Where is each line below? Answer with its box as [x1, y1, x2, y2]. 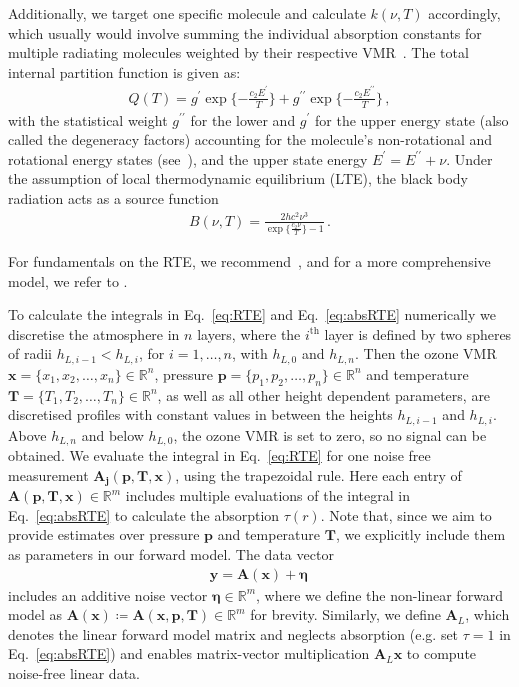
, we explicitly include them [335, 524, 506, 545]
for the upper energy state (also [315, 109, 509, 130]
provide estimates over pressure [8, 524, 200, 545]
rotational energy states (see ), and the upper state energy [8, 148, 368, 169]
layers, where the [197, 323, 301, 344]
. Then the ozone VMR [355, 343, 497, 364]
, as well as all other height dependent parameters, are [157, 384, 491, 405]
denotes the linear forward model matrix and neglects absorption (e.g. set [8, 623, 459, 644]
